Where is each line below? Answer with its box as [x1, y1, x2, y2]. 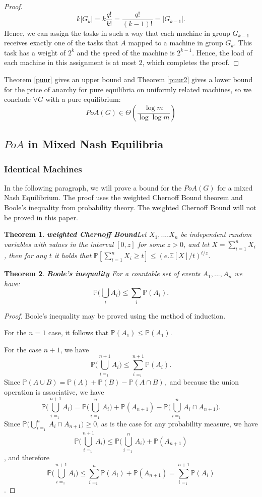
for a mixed [217, 182, 253, 193]
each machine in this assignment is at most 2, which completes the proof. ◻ [4, 57, 239, 68]
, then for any [4, 250, 47, 261]
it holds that [54, 250, 92, 261]
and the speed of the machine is [77, 47, 175, 57]
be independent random [180, 229, 252, 239]
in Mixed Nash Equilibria [28, 136, 164, 152]
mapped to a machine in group [128, 37, 223, 48]
